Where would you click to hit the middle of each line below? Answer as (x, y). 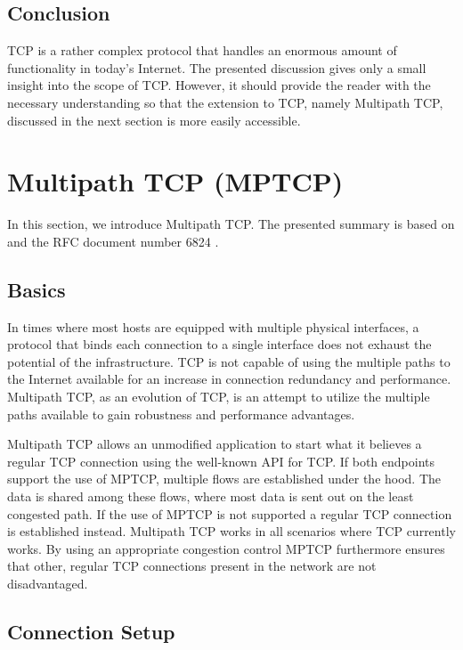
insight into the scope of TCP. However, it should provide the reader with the (219, 85)
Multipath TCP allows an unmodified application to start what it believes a (215, 444)
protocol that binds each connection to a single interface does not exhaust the (219, 344)
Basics (37, 289)
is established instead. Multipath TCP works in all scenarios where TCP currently (231, 531)
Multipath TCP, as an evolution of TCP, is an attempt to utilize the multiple (219, 397)
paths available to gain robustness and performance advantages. (181, 414)
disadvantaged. (48, 583)
